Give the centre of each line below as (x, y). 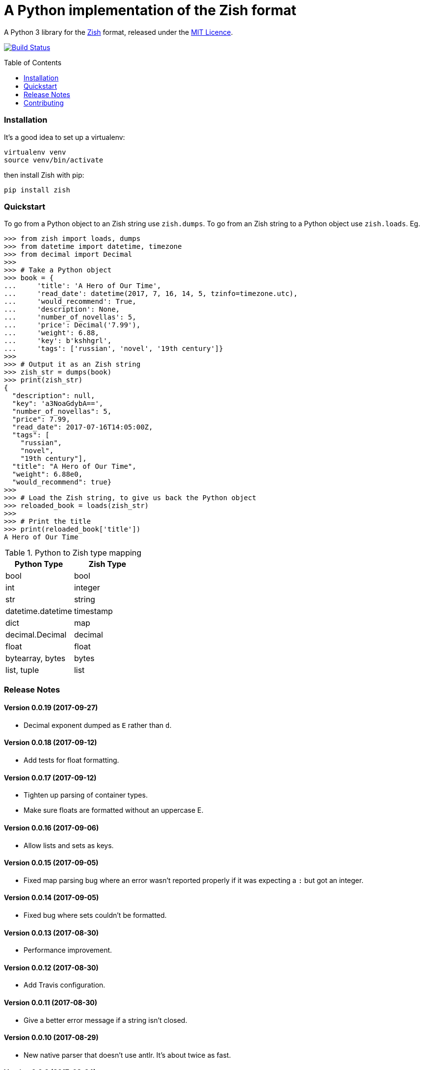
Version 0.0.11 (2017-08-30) (51, 1002)
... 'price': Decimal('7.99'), (72, 325)
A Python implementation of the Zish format (150, 10)
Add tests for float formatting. (71, 760)
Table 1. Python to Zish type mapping (73, 553)
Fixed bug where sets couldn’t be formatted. (95, 915)
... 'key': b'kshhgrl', (58, 341)
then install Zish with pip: (44, 175)
